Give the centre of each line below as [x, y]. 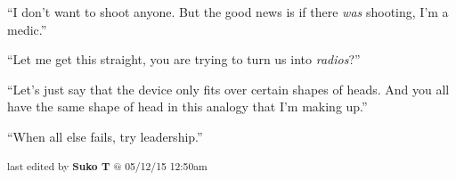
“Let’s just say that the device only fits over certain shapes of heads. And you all [228, 89]
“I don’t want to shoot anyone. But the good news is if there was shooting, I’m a [228, 12]
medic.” [27, 29]
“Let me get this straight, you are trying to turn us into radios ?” [184, 59]
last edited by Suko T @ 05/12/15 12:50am [107, 165]
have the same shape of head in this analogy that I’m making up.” [187, 106]
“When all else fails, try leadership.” [105, 136]
